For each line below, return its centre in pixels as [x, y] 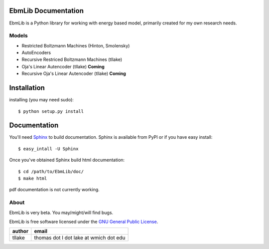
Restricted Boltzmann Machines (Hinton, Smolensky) [76, 45]
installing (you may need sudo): [42, 100]
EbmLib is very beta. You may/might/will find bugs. [61, 213]
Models [18, 36]
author [20, 231]
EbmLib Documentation [47, 11]
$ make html [33, 178]
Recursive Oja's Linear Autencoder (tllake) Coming [74, 74]
